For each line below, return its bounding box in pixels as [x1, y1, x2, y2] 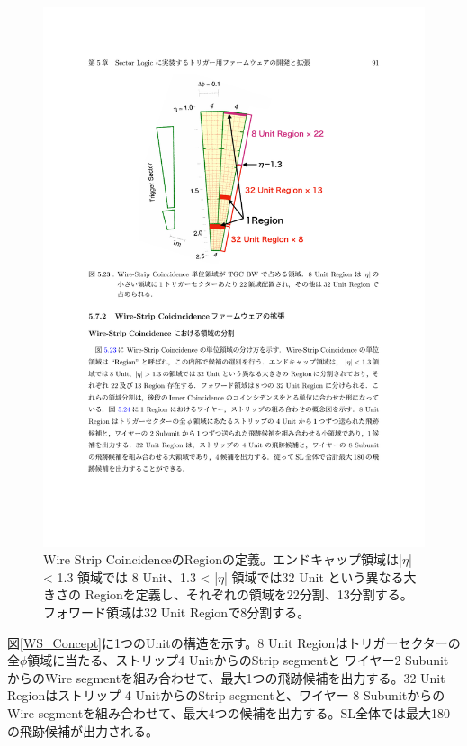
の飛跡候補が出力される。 [7, 721, 158, 740]
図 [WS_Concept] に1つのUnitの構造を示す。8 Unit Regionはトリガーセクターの [7, 633, 461, 652]
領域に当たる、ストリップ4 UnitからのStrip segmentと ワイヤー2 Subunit [27, 651, 449, 670]
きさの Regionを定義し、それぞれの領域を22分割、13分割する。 [43, 585, 413, 604]
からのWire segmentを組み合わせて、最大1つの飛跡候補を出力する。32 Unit [7, 668, 445, 687]
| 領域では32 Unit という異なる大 [224, 567, 417, 586]
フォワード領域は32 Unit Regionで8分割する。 [43, 603, 310, 622]
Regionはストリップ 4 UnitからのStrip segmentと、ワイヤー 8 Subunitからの [7, 686, 445, 705]
